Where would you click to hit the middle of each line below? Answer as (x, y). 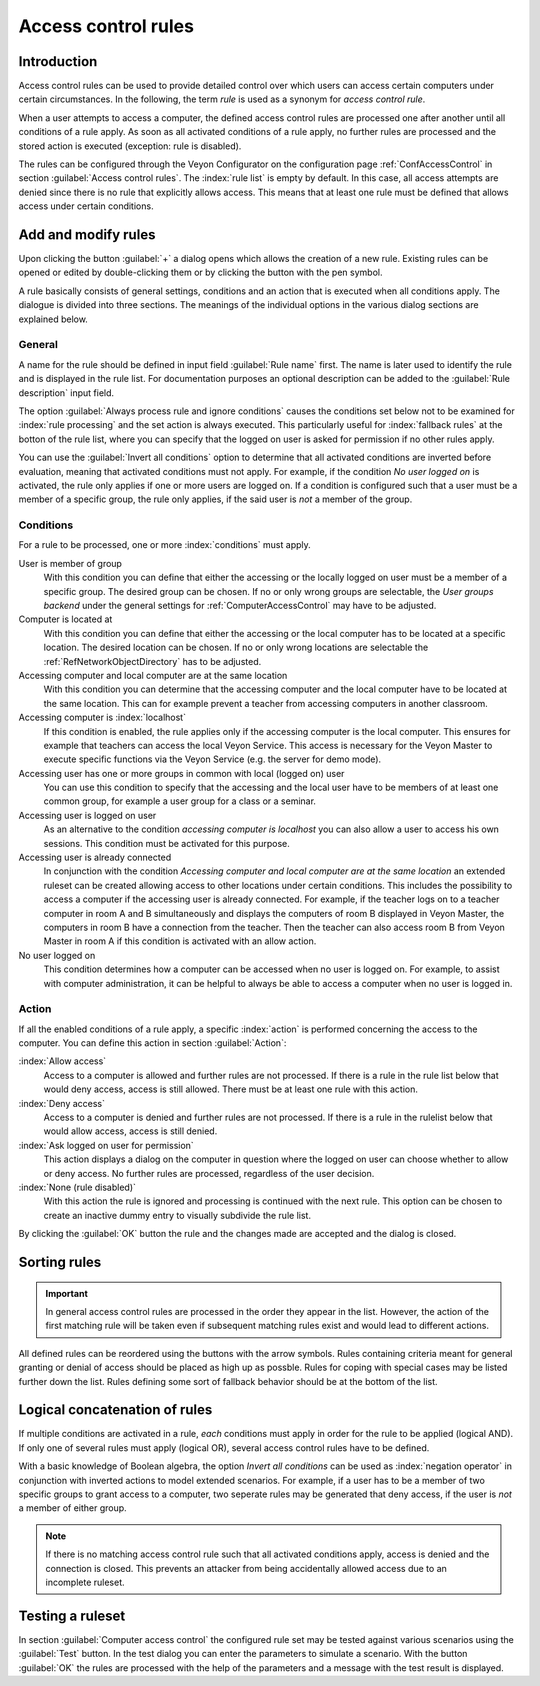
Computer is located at (65, 619)
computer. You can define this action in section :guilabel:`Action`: (152, 1043)
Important (67, 1293)
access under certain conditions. (86, 206)
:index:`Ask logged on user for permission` (106, 1145)
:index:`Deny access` (61, 1103)
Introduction (58, 61)
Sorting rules (60, 1261)
